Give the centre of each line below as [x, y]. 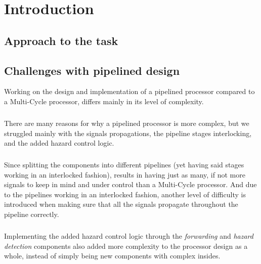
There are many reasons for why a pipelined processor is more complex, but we [127, 123]
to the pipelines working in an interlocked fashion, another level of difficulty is [125, 194]
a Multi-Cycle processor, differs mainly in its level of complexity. [104, 101]
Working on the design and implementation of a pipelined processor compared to [129, 91]
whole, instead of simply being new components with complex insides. [112, 256]
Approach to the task [61, 40]
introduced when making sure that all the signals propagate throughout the [121, 204]
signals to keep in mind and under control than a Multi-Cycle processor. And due [130, 184]
